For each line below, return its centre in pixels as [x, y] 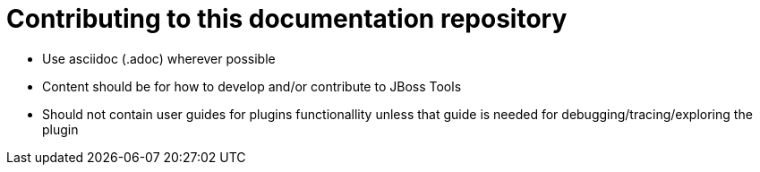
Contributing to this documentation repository [287, 19]
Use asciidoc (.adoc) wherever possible [159, 58]
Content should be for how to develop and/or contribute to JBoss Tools [252, 86]
